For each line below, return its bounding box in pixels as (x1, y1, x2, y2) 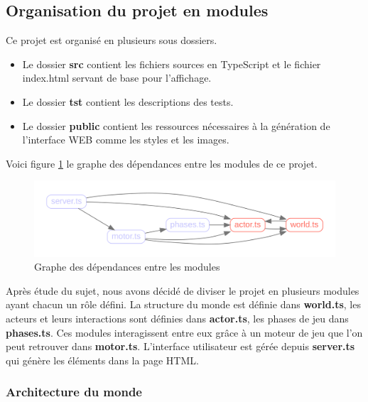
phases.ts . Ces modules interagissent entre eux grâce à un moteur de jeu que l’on (6, 325, 363, 339)
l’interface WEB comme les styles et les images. (22, 132, 229, 147)
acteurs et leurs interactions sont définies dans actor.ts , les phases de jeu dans (6, 310, 349, 325)
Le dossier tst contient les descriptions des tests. (22, 94, 234, 109)
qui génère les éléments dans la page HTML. (6, 352, 199, 367)
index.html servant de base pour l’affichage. (22, 70, 212, 85)
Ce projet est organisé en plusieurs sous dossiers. (6, 33, 217, 48)
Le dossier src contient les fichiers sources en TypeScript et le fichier (22, 56, 321, 71)
